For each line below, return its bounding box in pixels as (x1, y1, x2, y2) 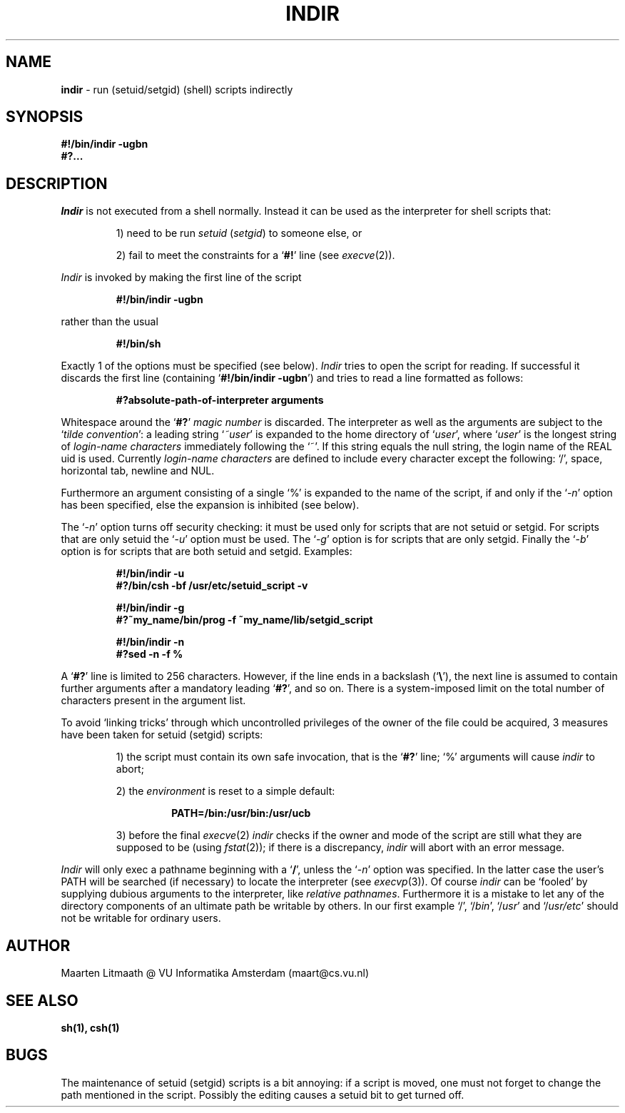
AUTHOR (6, 936, 71, 955)
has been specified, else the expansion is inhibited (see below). (61, 499, 360, 512)
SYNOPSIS (6, 108, 83, 126)
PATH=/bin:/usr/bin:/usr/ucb (171, 807, 311, 820)
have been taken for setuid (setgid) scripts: (61, 728, 263, 741)
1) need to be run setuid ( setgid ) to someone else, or (116, 227, 362, 240)
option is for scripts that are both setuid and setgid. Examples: (61, 545, 352, 558)
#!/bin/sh (116, 337, 161, 350)
